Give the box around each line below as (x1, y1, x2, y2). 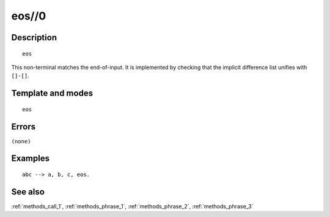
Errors (11, 121, 36, 132)
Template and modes (11, 88, 94, 99)
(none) (11, 138, 31, 144)
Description (11, 32, 57, 43)
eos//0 (11, 9, 46, 23)
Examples (11, 153, 50, 164)
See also (11, 187, 45, 197)
